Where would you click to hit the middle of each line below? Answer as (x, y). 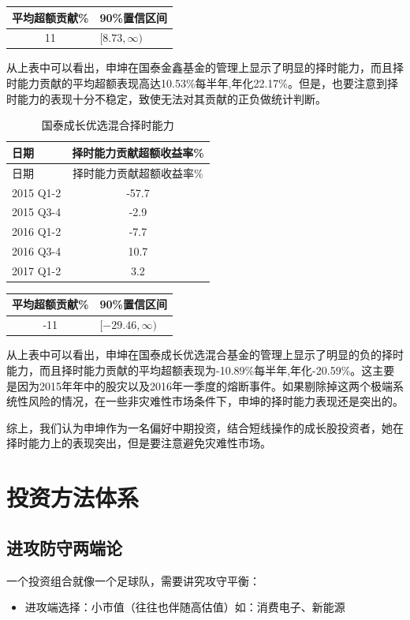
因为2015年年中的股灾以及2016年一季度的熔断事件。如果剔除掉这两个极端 (205, 385)
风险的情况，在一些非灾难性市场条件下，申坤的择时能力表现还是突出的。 (216, 401)
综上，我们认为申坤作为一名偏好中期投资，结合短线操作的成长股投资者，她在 (205, 427)
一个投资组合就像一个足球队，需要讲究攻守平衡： (133, 580)
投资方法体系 (73, 497)
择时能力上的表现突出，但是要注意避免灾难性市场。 (139, 443)
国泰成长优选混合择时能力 (108, 125)
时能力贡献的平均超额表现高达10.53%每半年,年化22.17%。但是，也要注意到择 (202, 83)
